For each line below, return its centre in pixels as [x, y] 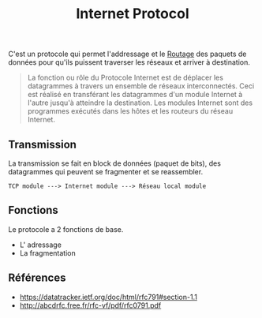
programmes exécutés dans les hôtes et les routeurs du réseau [130, 111]
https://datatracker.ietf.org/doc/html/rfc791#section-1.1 [108, 297]
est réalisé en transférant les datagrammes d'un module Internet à [135, 95]
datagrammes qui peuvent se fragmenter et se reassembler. [106, 172]
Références [37, 278]
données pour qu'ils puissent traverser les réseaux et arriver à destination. [129, 62]
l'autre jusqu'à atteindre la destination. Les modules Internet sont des [140, 103]
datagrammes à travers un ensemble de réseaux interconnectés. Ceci [141, 86]
